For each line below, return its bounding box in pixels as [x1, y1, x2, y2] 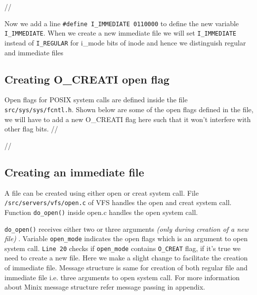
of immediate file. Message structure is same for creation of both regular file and [4, 262, 248, 273]
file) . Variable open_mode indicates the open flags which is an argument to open [4, 233, 248, 244]
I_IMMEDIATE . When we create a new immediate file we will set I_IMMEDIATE [4, 28, 237, 38]
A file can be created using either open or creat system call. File [4, 187, 199, 198]
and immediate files [4, 47, 64, 57]
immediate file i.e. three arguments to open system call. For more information [4, 272, 240, 282]
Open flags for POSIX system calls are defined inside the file [4, 94, 188, 105]
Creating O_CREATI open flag [4, 71, 170, 86]
